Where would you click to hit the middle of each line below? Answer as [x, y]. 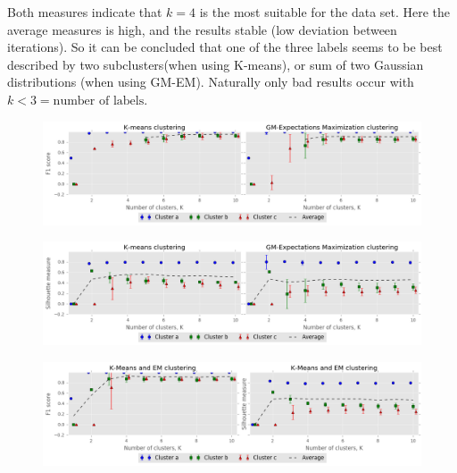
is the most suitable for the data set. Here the [325, 12]
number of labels [99, 101]
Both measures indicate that [85, 12]
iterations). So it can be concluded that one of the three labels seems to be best [225, 47]
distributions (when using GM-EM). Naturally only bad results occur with [211, 82]
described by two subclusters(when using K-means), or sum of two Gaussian [216, 64]
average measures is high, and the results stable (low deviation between [202, 29]
